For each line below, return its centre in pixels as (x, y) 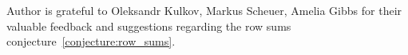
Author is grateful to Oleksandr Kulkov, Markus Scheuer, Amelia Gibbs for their (204, 10)
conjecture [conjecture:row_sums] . (91, 41)
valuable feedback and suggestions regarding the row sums (149, 26)
